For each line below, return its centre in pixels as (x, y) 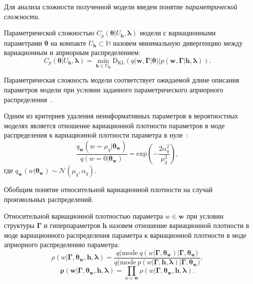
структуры (19, 225)
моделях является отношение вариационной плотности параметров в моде (114, 125)
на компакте (68, 43)
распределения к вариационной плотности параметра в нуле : (96, 135)
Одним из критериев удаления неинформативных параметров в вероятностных (121, 116)
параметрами (23, 43)
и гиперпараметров (72, 225)
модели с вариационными (177, 33)
